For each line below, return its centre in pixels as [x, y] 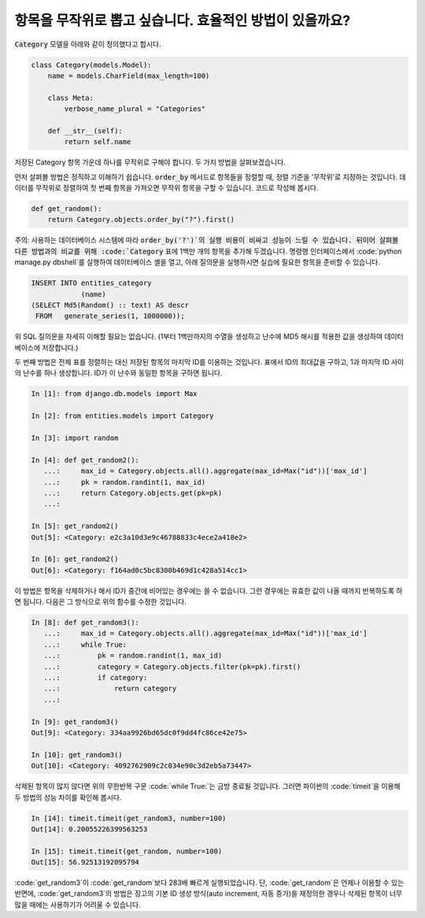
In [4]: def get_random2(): [85, 460]
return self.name [98, 142]
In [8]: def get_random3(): [85, 623]
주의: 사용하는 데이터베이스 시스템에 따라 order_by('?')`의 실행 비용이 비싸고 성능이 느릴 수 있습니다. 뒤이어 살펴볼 [207, 240]
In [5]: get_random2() [75, 526]
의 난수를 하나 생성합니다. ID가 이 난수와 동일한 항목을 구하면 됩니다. [118, 373]
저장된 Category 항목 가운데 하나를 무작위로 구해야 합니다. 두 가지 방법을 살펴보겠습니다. [150, 162]
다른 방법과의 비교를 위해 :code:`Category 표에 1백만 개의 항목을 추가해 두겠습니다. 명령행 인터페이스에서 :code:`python [208, 251]
